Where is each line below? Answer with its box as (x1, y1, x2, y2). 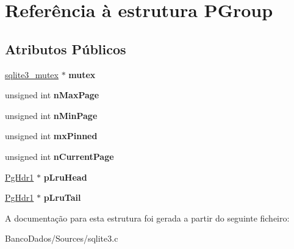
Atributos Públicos (5, 39, 126, 58)
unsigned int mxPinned (5, 129, 98, 142)
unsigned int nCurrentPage (5, 150, 114, 162)
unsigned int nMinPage (5, 109, 98, 121)
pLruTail (43, 191, 81, 204)
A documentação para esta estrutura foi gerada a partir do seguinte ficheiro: (5, 211, 290, 224)
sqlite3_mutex (5, 68, 59, 81)
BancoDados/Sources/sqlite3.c (5, 232, 118, 245)
